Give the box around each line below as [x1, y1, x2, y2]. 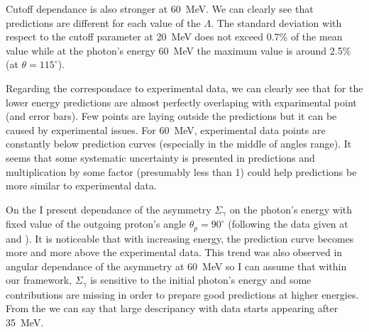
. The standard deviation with [211, 15, 342, 30]
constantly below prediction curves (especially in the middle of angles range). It [6, 136, 352, 151]
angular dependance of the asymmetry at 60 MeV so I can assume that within [6, 258, 347, 273]
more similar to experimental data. [6, 178, 157, 193]
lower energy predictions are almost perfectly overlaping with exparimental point [6, 94, 357, 109]
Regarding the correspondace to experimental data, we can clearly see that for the [6, 80, 363, 95]
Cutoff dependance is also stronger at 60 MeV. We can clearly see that [6, 1, 314, 16]
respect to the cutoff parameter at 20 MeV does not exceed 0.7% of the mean [6, 29, 343, 44]
